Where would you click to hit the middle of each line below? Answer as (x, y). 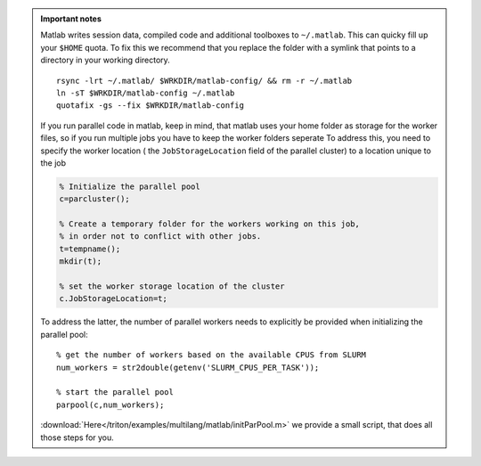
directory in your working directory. (106, 60)
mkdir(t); (81, 262)
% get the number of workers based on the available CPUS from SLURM (212, 355)
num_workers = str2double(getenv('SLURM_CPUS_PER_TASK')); (188, 367)
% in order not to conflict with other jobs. (160, 237)
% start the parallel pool (115, 392)
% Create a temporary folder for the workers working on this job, (210, 224)
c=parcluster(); (95, 199)
